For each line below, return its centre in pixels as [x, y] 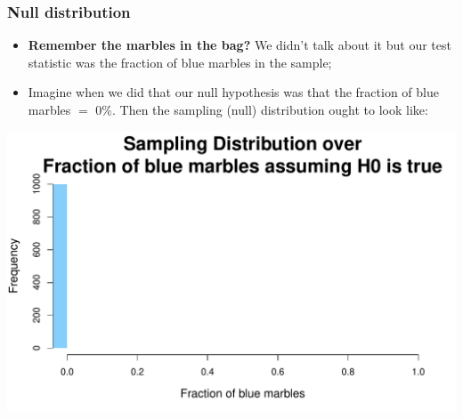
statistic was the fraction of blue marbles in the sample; [180, 62]
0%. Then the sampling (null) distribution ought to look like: [262, 109]
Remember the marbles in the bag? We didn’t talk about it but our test [240, 45]
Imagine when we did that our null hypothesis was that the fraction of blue [233, 92]
